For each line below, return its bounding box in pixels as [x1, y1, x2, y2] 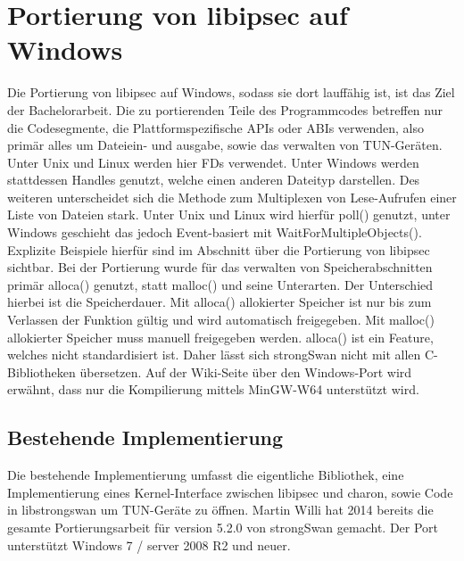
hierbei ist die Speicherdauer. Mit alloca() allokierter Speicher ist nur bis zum [7, 293, 432, 311]
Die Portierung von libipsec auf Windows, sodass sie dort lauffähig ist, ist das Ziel [7, 83, 455, 102]
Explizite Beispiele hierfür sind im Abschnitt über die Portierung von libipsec [7, 240, 430, 259]
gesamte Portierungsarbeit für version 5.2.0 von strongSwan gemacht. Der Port [7, 517, 439, 536]
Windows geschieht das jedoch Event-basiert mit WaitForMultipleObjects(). [7, 223, 422, 242]
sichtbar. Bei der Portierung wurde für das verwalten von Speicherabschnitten [7, 258, 433, 276]
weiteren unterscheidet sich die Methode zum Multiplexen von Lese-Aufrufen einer [7, 187, 457, 206]
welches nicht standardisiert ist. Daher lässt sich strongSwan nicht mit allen [7, 345, 421, 364]
